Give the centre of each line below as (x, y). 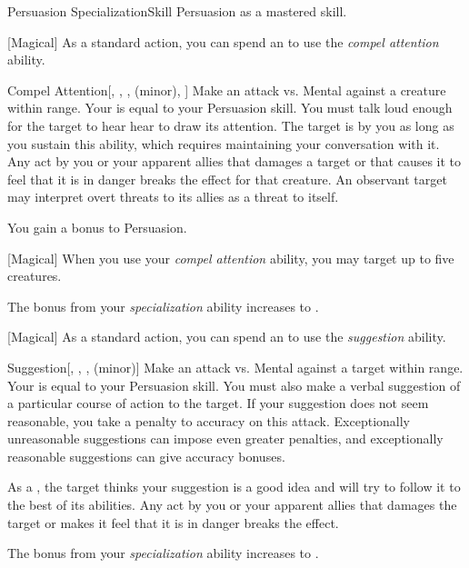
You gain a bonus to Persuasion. (97, 227)
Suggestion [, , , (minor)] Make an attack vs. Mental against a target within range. (235, 367)
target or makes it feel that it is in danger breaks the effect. (173, 522)
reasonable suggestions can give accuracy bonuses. (146, 456)
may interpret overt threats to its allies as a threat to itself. (173, 197)
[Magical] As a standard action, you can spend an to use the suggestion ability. (227, 337)
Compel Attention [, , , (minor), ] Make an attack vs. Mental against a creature (227, 90)
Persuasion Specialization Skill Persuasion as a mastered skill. (177, 11)
